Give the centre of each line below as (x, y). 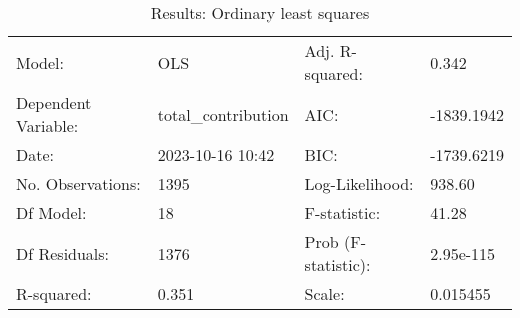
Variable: (47, 125)
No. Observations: (78, 183)
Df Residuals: (63, 253)
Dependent (54, 102)
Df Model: (51, 212)
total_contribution (223, 114)
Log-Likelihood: (359, 183)
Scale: (324, 293)
